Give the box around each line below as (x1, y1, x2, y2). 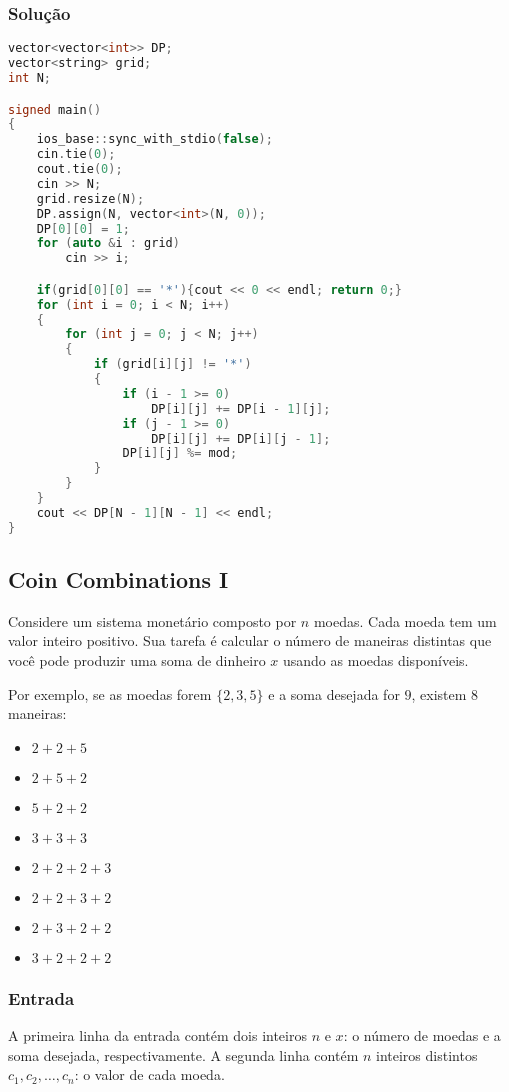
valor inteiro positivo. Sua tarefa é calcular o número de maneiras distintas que (8, 630, 492, 651)
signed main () (8, 102, 102, 117)
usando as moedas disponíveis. (283, 650, 469, 671)
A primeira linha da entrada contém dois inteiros (8, 1025, 307, 1046)
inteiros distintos (376, 1044, 478, 1065)
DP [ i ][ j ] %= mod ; (122, 446, 238, 461)
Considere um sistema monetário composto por (8, 610, 297, 631)
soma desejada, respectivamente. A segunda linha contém (8, 1044, 359, 1065)
